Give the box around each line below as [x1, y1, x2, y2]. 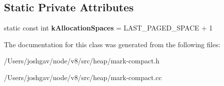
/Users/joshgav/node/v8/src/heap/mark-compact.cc [4, 72, 162, 82]
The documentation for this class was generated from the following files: [4, 39, 221, 49]
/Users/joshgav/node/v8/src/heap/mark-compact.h [4, 56, 160, 66]
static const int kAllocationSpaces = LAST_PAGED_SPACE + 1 [4, 23, 213, 33]
